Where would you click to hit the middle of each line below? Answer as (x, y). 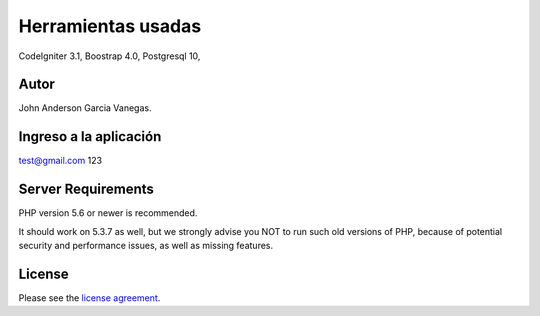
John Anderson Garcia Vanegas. (85, 108)
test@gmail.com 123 (60, 161)
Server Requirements (86, 189)
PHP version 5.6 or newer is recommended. (108, 213)
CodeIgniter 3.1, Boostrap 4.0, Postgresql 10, (109, 56)
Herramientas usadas (110, 26)
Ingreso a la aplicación (90, 136)
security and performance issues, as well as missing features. (146, 246)
